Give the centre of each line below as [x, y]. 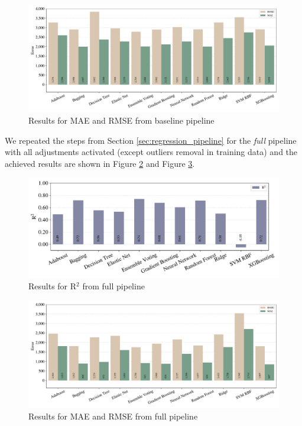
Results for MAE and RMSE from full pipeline [113, 416]
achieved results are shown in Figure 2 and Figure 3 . [100, 163]
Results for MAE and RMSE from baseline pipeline [121, 120]
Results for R [53, 286]
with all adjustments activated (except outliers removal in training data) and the [151, 152]
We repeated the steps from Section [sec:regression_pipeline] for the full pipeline [151, 140]
